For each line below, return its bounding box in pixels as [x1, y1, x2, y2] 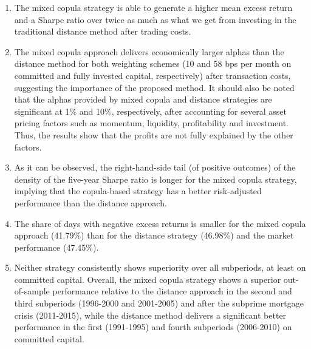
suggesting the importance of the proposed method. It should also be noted [14, 81, 295, 93]
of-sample [14, 285, 50, 297]
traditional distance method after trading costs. [14, 25, 191, 38]
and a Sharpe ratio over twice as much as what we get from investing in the [14, 13, 296, 25]
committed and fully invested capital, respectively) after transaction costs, [14, 69, 291, 81]
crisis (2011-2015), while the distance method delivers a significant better [14, 308, 287, 321]
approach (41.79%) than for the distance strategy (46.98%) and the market [14, 229, 294, 242]
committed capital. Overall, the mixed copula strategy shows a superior [14, 273, 281, 285]
